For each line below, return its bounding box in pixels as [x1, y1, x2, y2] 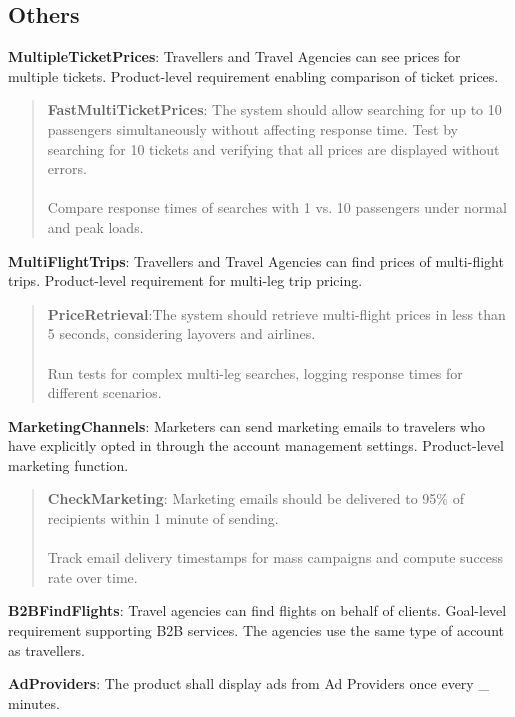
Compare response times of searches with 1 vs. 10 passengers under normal [47, 197, 507, 218]
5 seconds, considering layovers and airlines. [47, 323, 316, 344]
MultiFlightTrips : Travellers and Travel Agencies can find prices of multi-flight [8, 250, 504, 271]
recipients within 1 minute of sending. [47, 508, 279, 529]
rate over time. [47, 566, 138, 587]
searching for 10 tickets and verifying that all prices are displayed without [47, 138, 500, 159]
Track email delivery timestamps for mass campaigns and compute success [47, 547, 504, 568]
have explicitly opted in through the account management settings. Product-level [8, 435, 504, 456]
